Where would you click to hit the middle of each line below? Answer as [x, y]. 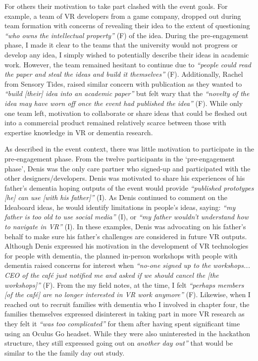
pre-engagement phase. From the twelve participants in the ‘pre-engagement [120, 158]
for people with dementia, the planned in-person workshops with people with [121, 255]
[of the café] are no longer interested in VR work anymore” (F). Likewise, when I [128, 294]
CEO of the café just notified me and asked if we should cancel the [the [112, 275]
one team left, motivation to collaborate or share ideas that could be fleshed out [126, 113]
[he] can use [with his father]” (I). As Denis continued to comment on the [116, 197]
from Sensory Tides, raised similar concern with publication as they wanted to [123, 83]
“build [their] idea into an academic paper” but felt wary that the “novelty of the [127, 93]
